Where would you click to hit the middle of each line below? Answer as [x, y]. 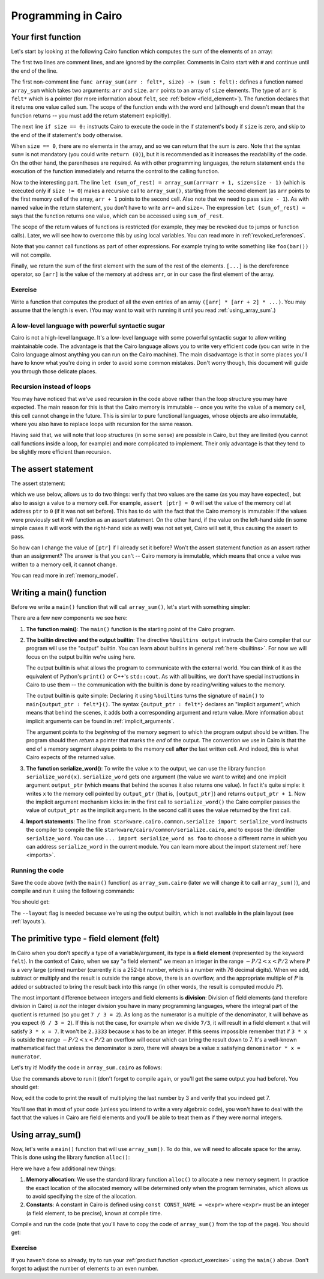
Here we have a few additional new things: [64, 1168]
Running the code [37, 870]
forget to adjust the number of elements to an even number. [85, 1269]
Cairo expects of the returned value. [71, 757]
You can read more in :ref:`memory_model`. [64, 575]
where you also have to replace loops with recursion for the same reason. [102, 424]
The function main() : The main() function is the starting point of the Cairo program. [130, 629]
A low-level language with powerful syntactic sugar [88, 326]
